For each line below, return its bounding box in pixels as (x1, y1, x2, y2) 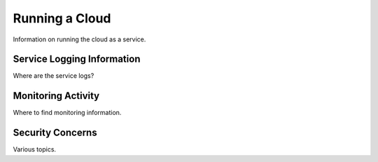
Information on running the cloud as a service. (13, 35, 146, 43)
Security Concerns (13, 127, 97, 139)
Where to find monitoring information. (13, 109, 122, 117)
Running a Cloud (13, 11, 111, 26)
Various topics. (13, 145, 56, 154)
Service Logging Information (13, 53, 141, 65)
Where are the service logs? (13, 72, 94, 80)
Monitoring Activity (13, 90, 100, 102)
